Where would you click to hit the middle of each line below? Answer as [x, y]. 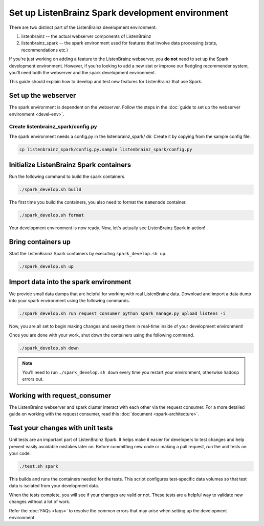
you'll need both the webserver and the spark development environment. [82, 72]
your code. [20, 453]
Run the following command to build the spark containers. [67, 176]
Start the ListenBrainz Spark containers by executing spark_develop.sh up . [88, 254]
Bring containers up [40, 242]
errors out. [33, 379]
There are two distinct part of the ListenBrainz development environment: [83, 27]
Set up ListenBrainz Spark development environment [119, 13]
